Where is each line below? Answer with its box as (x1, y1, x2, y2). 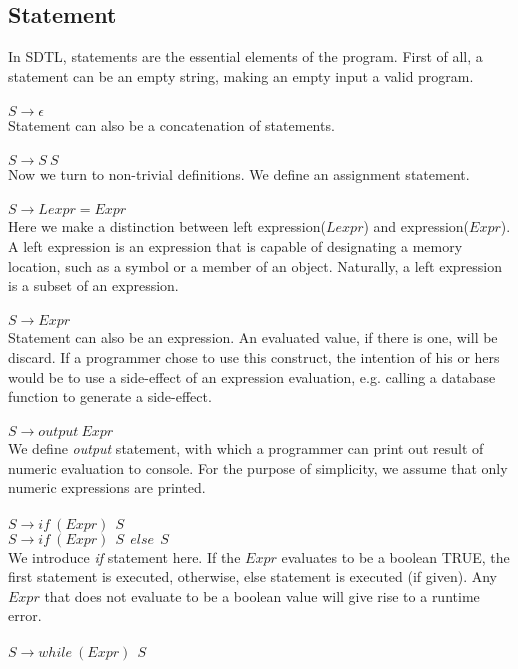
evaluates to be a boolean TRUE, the (281, 546, 510, 567)
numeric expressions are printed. (8, 477, 206, 498)
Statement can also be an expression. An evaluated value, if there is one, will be (8, 327, 498, 348)
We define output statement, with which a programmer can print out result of (8, 438, 484, 459)
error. (8, 605, 42, 626)
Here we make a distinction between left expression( (8, 216, 326, 237)
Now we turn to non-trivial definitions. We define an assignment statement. (8, 164, 470, 185)
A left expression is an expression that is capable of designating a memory (8, 235, 463, 256)
